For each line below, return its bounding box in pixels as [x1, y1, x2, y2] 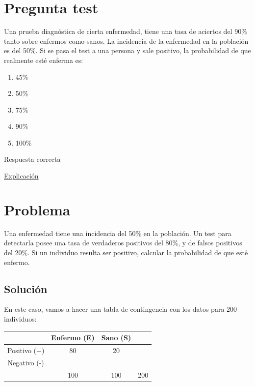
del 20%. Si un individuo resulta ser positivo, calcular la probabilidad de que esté [4, 247, 248, 257]
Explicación [4, 171, 39, 181]
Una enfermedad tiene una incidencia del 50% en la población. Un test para [4, 228, 231, 238]
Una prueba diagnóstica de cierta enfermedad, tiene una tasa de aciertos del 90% [4, 26, 247, 36]
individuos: [4, 313, 37, 324]
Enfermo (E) [51, 332, 95, 343]
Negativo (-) [7, 357, 44, 367]
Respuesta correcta [4, 154, 61, 164]
